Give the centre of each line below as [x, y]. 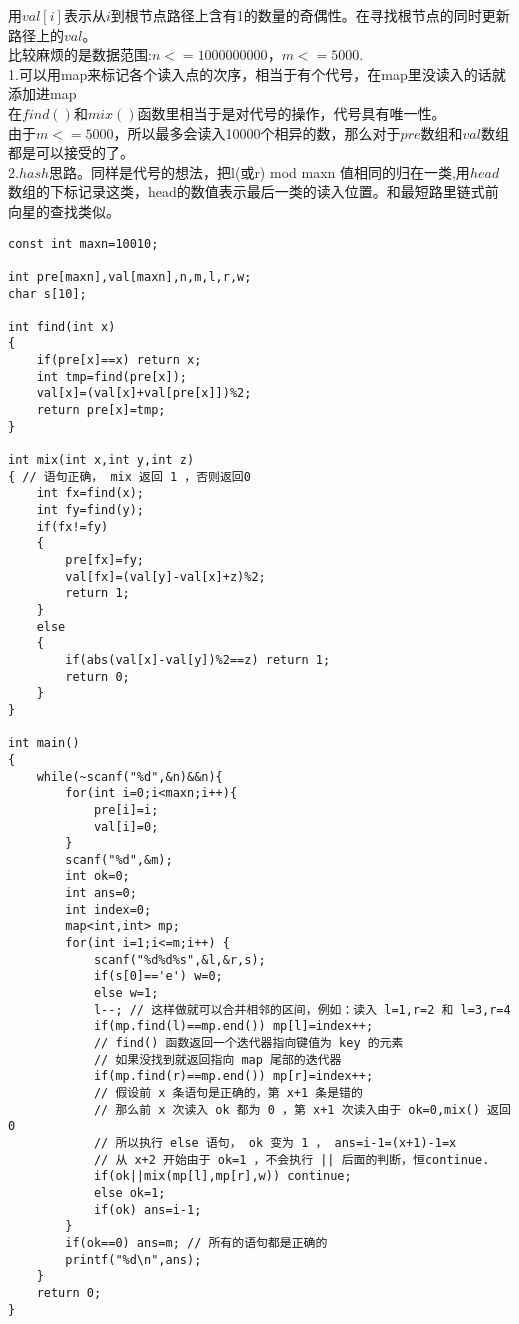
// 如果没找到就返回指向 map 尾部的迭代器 [217, 1059]
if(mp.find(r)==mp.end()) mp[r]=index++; [233, 1076]
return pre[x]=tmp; [101, 410]
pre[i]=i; [126, 809]
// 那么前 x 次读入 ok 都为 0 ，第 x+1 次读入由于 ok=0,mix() [286, 1109]
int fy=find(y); [90, 510]
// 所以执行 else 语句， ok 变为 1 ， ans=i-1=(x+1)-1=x [275, 1142]
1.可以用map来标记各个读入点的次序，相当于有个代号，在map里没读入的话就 [257, 73]
